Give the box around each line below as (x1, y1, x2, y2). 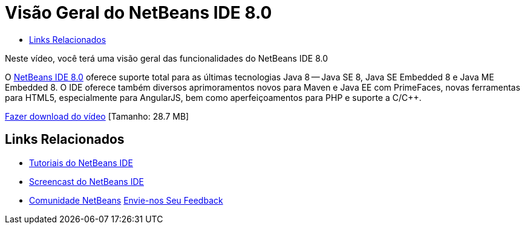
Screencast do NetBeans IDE (29, 176, 144, 187)
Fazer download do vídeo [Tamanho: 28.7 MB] (5, 111, 189, 121)
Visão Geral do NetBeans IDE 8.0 (5, 2, 272, 23)
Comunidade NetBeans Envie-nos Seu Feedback (29, 195, 223, 205)
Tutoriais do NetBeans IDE (29, 157, 133, 168)
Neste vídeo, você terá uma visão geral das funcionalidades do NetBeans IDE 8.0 (5, 53, 328, 63)
